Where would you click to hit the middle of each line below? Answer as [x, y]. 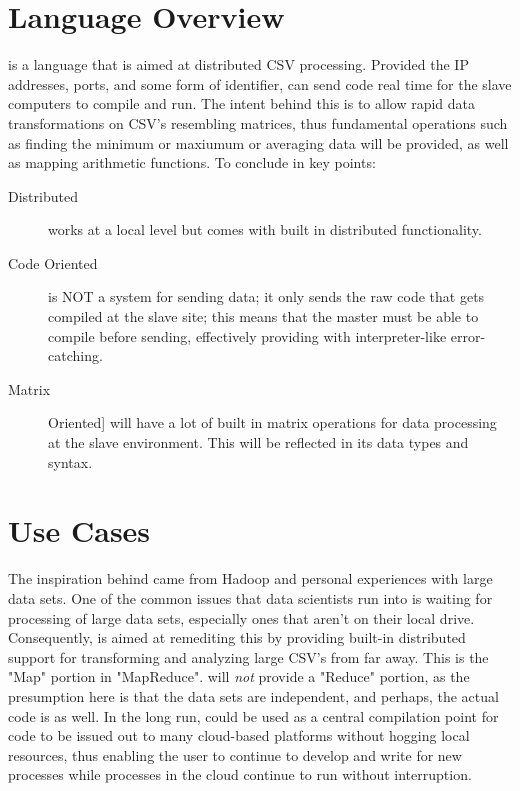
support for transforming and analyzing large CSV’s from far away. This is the [248, 656]
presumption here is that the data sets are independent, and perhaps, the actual [253, 695]
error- [468, 335]
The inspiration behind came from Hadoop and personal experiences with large [250, 578]
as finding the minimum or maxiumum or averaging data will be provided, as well [258, 142]
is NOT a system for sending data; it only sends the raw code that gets [266, 296]
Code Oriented [53, 262]
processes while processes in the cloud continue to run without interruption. [240, 774]
